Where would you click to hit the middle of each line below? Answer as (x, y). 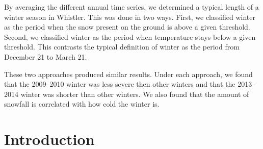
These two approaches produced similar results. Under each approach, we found (128, 74)
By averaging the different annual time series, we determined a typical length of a (131, 7)
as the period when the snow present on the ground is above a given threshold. (127, 27)
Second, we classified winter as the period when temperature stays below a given (130, 36)
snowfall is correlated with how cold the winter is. (82, 104)
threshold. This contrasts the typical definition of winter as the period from (122, 47)
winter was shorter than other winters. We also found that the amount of (135, 94)
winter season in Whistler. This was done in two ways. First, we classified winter (130, 17)
